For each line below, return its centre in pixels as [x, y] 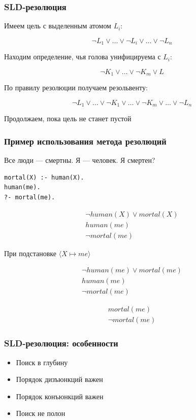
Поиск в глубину [42, 362]
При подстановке [30, 253]
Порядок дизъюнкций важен [59, 379]
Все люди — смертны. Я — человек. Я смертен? [80, 160]
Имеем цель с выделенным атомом [58, 26]
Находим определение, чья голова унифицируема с [83, 57]
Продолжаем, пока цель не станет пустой [68, 118]
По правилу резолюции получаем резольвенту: [76, 87]
